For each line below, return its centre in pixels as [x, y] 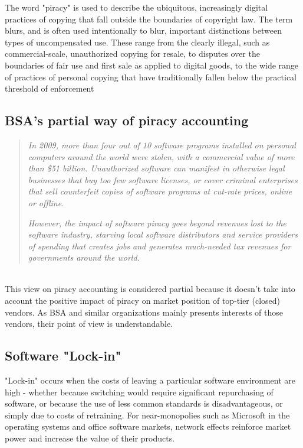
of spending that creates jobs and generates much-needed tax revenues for [159, 246]
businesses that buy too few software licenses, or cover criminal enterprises [163, 179]
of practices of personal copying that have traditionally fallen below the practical [151, 77]
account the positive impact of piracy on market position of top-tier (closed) [143, 301]
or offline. [46, 202]
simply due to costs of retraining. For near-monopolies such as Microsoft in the [147, 415]
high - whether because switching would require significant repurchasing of [139, 392]
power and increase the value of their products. [90, 438]
